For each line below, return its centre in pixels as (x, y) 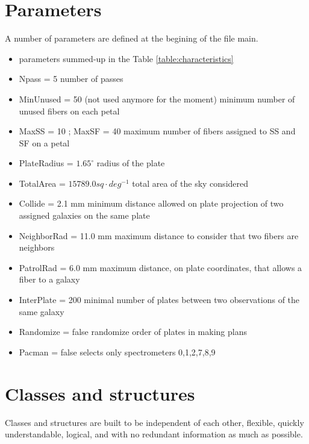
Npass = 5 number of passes (71, 79)
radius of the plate (131, 163)
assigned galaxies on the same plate (84, 215)
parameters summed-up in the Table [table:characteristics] (126, 58)
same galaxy (42, 311)
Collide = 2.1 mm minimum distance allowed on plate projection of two (151, 203)
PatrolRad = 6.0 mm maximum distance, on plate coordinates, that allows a (161, 267)
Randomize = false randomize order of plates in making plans (133, 332)
